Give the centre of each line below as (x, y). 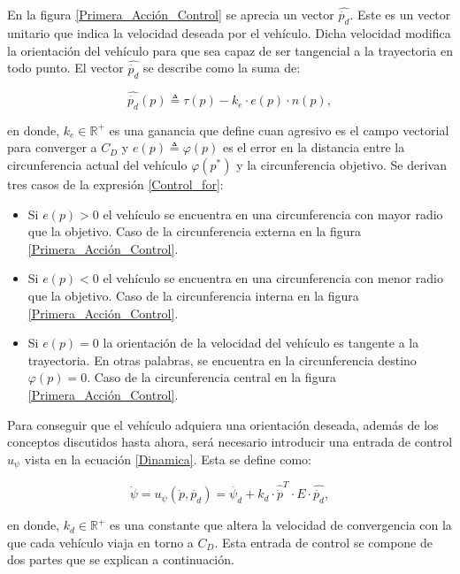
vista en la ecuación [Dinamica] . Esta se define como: (168, 459)
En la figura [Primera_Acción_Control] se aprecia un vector (171, 15)
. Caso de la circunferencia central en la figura (211, 377)
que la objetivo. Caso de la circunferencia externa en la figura (195, 231)
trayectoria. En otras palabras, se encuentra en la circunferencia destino (222, 360)
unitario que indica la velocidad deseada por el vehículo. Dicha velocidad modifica (229, 33)
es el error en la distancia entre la (314, 147)
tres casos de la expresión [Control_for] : (115, 184)
